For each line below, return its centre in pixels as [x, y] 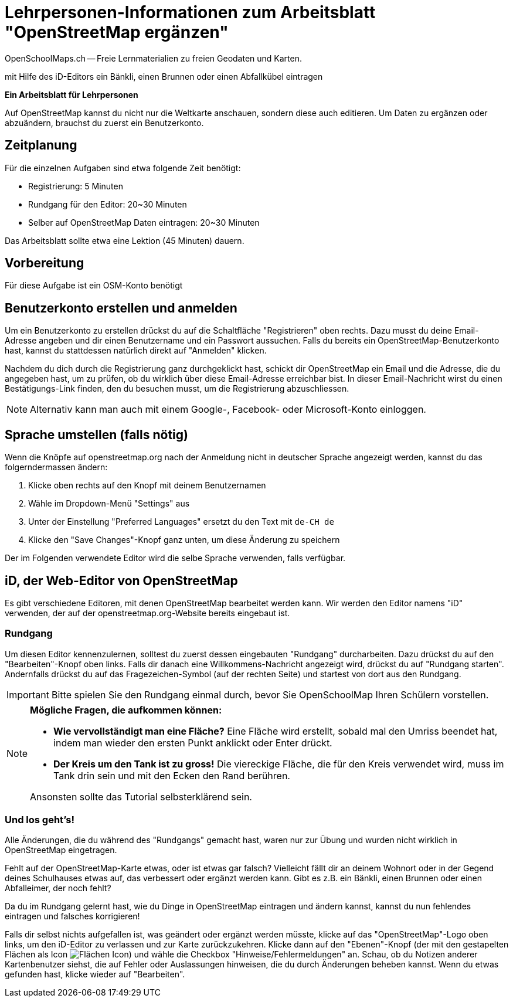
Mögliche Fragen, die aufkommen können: [126, 710]
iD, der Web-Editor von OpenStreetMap [121, 580]
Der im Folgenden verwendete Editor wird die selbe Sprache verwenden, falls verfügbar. [175, 558]
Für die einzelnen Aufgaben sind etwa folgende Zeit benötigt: [123, 168]
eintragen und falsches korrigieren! [72, 916]
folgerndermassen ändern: [56, 467]
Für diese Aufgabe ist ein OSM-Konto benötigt [94, 286]
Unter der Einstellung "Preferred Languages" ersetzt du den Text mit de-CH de [181, 522]
